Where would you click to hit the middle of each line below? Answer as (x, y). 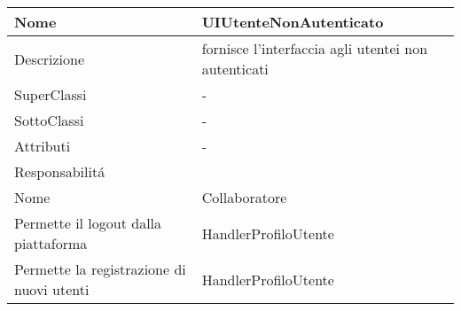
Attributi (43, 146)
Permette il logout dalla (88, 223)
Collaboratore (244, 197)
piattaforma (51, 243)
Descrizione (50, 58)
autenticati (235, 69)
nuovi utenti (52, 289)
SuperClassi (51, 94)
